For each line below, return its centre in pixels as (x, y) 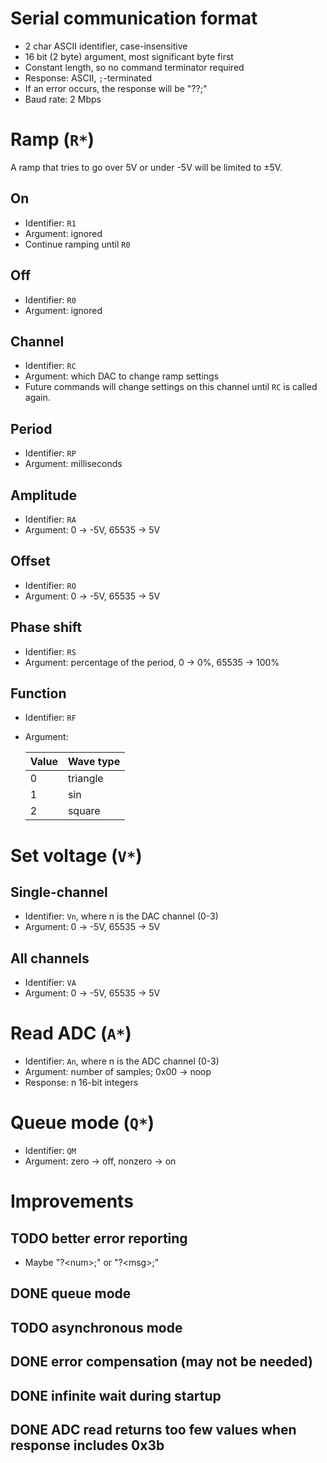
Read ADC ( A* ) (71, 1033)
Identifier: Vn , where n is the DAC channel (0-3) (121, 916)
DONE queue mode (71, 1293)
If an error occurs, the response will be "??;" (116, 88)
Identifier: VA (50, 983)
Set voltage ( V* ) (76, 855)
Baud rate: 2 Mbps (63, 99)
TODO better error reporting (99, 1238)
